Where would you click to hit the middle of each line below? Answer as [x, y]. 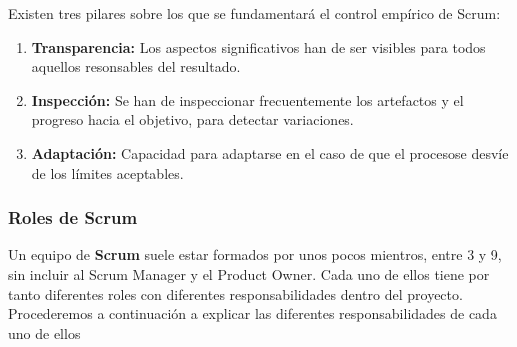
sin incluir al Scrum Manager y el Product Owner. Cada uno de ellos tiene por [249, 273]
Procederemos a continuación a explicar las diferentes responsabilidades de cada [252, 313]
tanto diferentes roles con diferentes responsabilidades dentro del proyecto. [235, 293]
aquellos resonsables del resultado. [136, 66]
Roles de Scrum [73, 217]
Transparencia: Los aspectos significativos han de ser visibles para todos [258, 46]
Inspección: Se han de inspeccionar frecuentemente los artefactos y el [247, 99]
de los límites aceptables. [107, 172]
